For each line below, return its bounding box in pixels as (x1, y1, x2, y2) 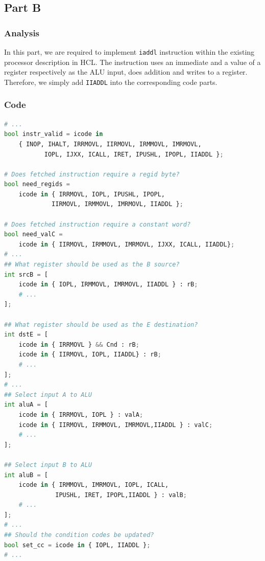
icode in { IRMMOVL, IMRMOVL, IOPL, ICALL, (18, 481, 169, 489)
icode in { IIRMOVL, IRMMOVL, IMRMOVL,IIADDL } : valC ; (18, 421, 213, 429)
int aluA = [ (4, 401, 48, 409)
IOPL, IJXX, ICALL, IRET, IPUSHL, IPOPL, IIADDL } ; (44, 150, 224, 158)
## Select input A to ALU (4, 391, 92, 398)
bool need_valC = (4, 231, 63, 238)
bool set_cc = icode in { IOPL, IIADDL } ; (4, 541, 151, 549)
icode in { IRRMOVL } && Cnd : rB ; (18, 341, 139, 348)
